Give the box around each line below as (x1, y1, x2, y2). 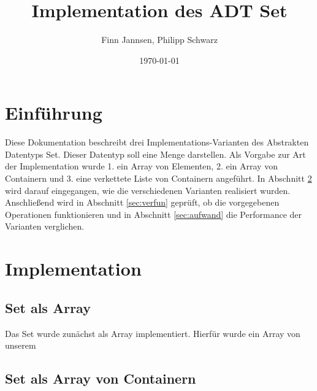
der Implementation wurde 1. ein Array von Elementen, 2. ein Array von (5, 160, 278, 172)
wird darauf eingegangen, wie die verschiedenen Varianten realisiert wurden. (5, 184, 291, 196)
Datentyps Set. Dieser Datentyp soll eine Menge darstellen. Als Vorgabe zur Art (5, 147, 306, 160)
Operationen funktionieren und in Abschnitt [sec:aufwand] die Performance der (5, 207, 302, 220)
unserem (5, 339, 36, 352)
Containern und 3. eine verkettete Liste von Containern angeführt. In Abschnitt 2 (5, 172, 312, 185)
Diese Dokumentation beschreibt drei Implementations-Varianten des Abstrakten (5, 136, 309, 149)
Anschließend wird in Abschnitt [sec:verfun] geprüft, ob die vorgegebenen (5, 196, 280, 209)
